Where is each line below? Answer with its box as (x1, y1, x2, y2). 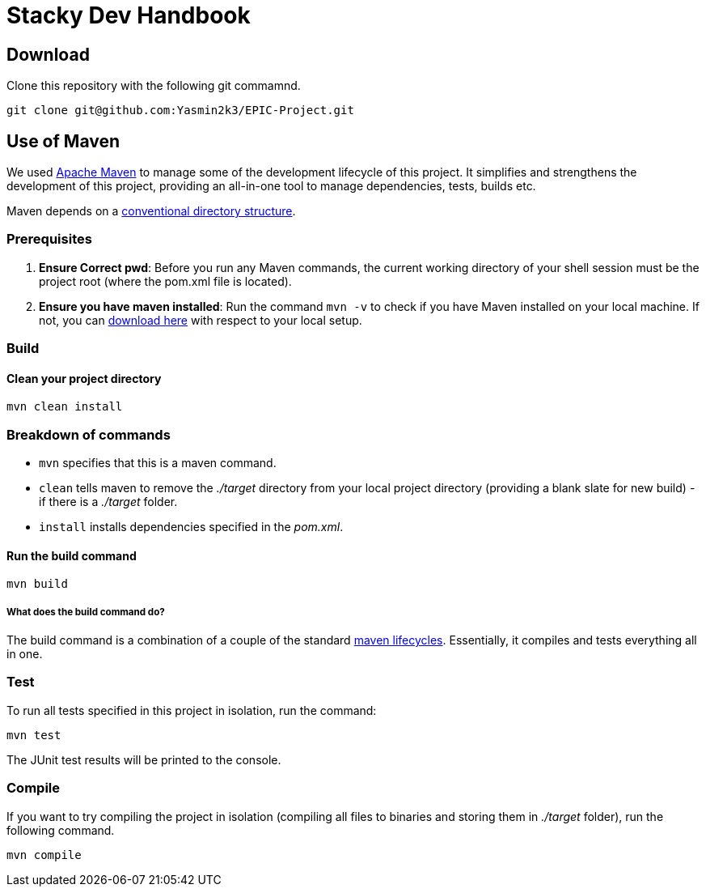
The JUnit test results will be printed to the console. (6, 752, 281, 767)
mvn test (6, 728, 61, 742)
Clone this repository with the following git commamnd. (6, 79, 301, 93)
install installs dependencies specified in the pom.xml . (39, 520, 344, 534)
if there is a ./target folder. (39, 495, 178, 509)
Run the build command (6, 548, 137, 563)
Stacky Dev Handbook (6, 2, 251, 29)
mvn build (6, 577, 68, 591)
